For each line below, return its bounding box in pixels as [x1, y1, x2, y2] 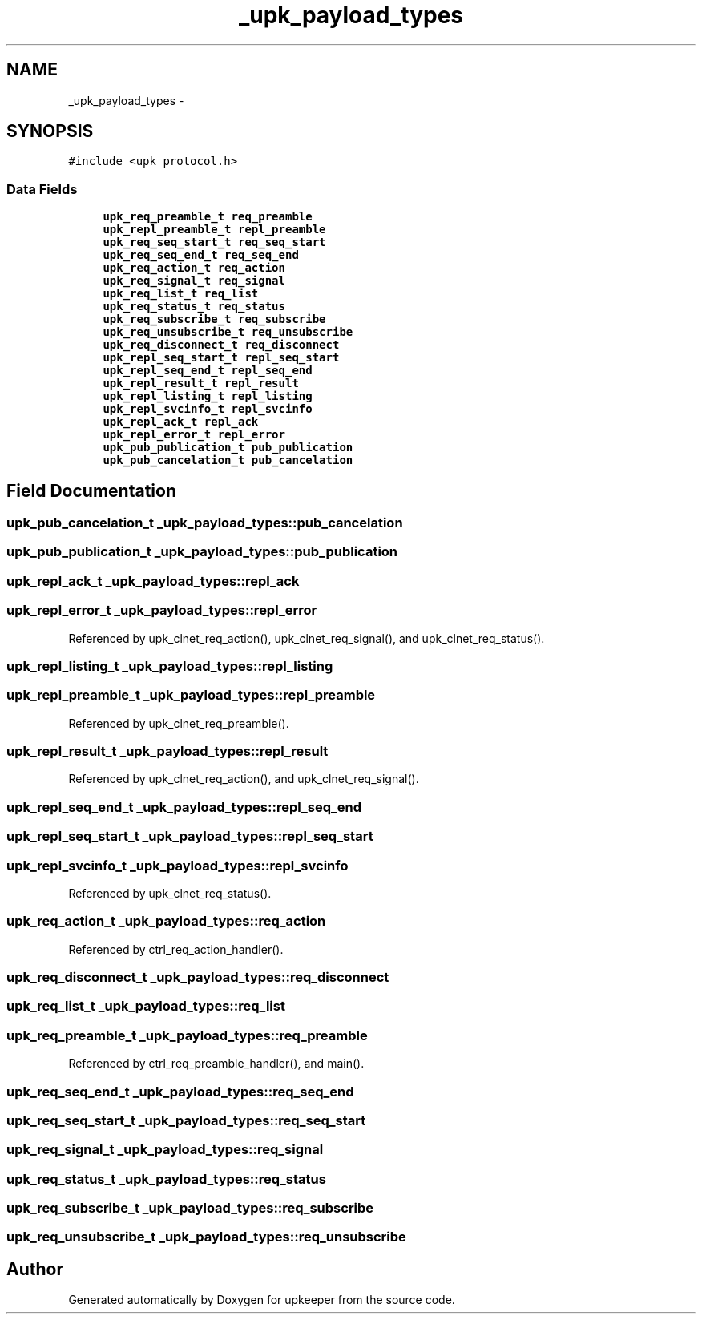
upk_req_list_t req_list [103, 287, 259, 301]
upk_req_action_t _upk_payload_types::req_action [6, 913, 326, 930]
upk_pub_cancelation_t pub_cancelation [103, 454, 353, 467]
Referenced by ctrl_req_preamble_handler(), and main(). [68, 1056, 365, 1071]
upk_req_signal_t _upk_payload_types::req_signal [6, 1141, 324, 1158]
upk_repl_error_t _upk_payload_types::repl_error [6, 602, 317, 619]
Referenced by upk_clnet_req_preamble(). [68, 716, 289, 730]
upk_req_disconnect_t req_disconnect [103, 338, 340, 352]
